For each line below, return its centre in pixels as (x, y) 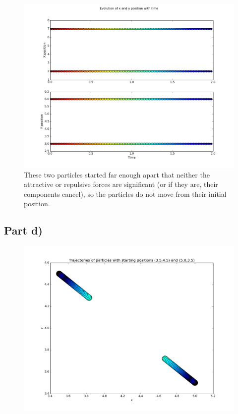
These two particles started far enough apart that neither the (117, 174)
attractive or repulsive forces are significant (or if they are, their (121, 184)
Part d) (23, 230)
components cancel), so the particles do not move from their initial (125, 194)
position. (37, 204)
